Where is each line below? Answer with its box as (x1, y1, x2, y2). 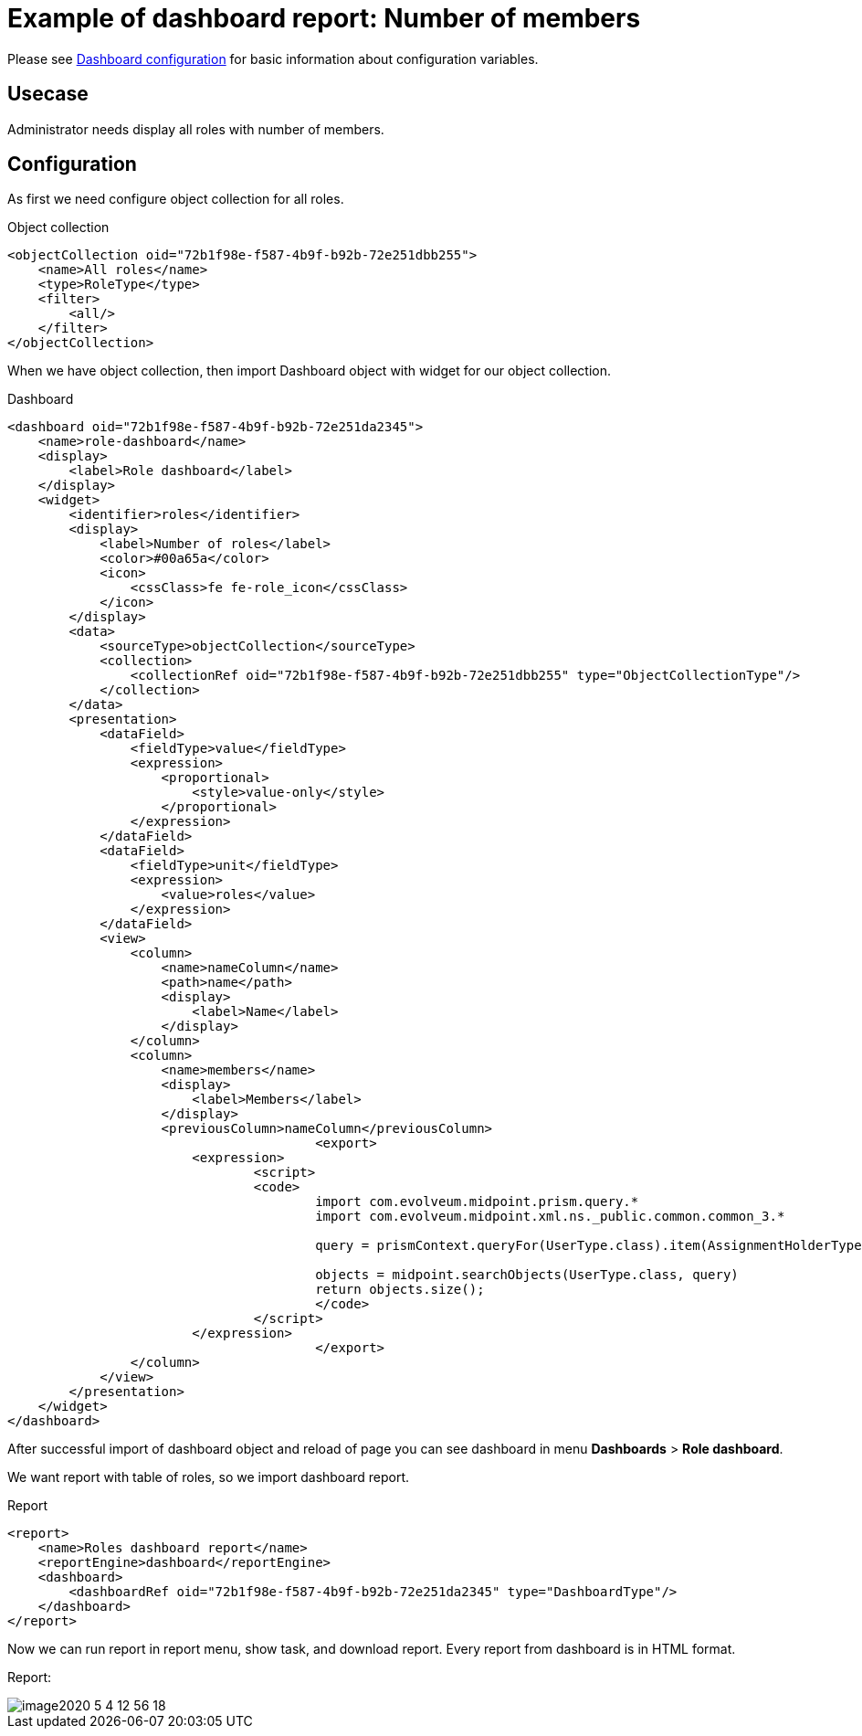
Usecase (7, 82, 89, 106)
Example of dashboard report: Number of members (7, 3, 641, 34)
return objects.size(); (315, 1282, 485, 1297)
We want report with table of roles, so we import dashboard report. (7, 1469, 410, 1486)
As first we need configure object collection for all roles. (7, 191, 344, 207)
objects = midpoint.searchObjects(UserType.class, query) (315, 1267, 739, 1283)
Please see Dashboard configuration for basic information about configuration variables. (7, 50, 539, 67)
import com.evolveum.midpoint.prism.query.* (315, 1194, 639, 1210)
